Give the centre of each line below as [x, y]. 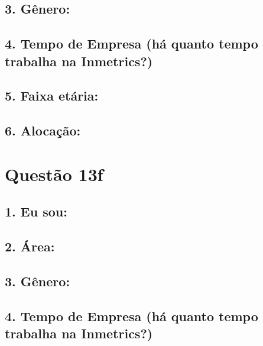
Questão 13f [54, 174]
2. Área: [30, 246]
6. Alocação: [43, 130]
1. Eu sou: [36, 211]
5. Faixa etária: [52, 96]
